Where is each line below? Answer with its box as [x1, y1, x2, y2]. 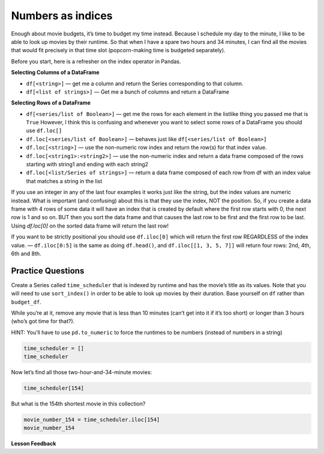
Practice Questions [11, 265, 85, 276]
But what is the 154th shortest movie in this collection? [11, 400, 146, 408]
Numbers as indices [11, 9, 113, 22]
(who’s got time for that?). [11, 318, 75, 325]
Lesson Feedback [11, 440, 56, 447]
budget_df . [11, 298, 41, 306]
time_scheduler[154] [23, 385, 84, 392]
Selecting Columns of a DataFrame [11, 69, 100, 76]
